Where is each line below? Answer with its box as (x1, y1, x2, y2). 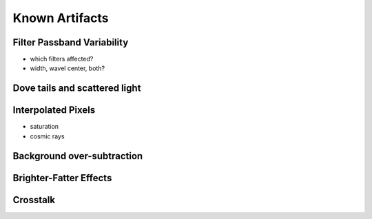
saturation (30, 123, 59, 131)
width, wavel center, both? (30, 64, 105, 72)
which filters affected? (30, 55, 94, 63)
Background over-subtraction (12, 150, 143, 162)
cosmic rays (30, 132, 65, 140)
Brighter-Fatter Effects (12, 172, 112, 184)
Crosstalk (12, 194, 55, 206)
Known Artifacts (12, 10, 109, 25)
